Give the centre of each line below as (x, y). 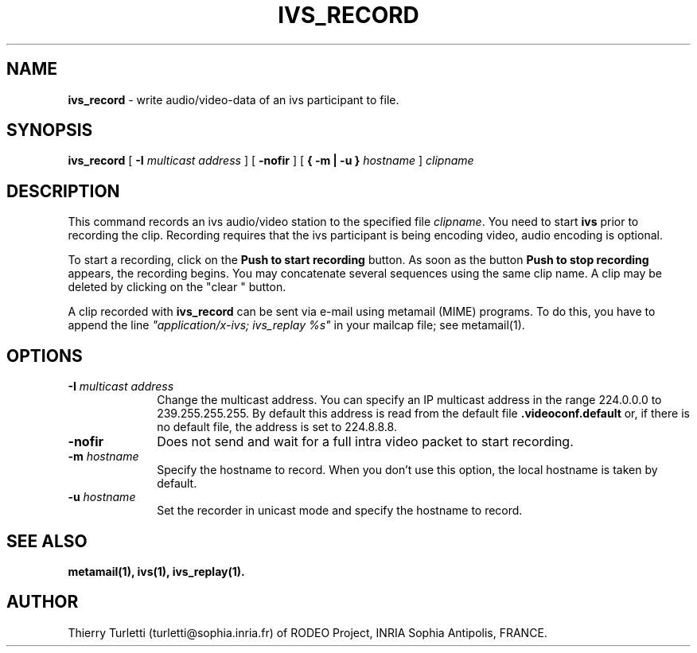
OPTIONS (45, 356)
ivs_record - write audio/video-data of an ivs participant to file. (234, 99)
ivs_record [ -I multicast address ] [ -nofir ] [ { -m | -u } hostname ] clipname (271, 161)
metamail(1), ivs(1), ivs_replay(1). (156, 571)
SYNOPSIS (50, 130)
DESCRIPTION (63, 191)
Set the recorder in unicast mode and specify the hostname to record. (340, 511)
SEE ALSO (47, 541)
